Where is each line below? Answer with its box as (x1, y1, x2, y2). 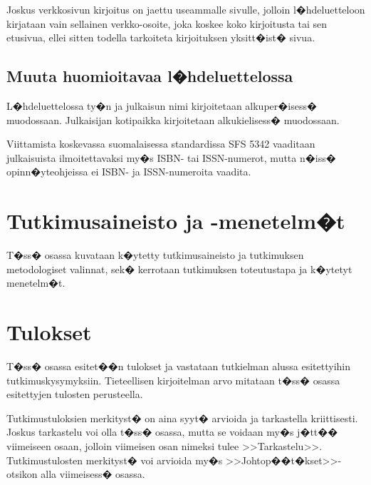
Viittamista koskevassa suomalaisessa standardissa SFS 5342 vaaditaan (6, 136, 315, 151)
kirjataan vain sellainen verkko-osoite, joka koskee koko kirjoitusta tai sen (6, 16, 328, 31)
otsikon (6, 466, 38, 481)
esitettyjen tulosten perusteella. (6, 387, 143, 402)
